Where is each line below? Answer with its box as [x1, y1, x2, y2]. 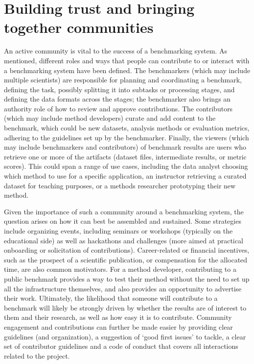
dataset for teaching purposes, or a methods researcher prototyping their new [4, 180, 236, 190]
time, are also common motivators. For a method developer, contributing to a [4, 264, 236, 274]
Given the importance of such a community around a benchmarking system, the [4, 206, 244, 216]
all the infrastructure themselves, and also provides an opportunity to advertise [4, 283, 242, 293]
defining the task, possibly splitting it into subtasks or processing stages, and [4, 84, 235, 94]
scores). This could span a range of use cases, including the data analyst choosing [4, 161, 248, 171]
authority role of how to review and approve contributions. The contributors [4, 103, 233, 113]
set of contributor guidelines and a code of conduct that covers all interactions [4, 341, 238, 351]
